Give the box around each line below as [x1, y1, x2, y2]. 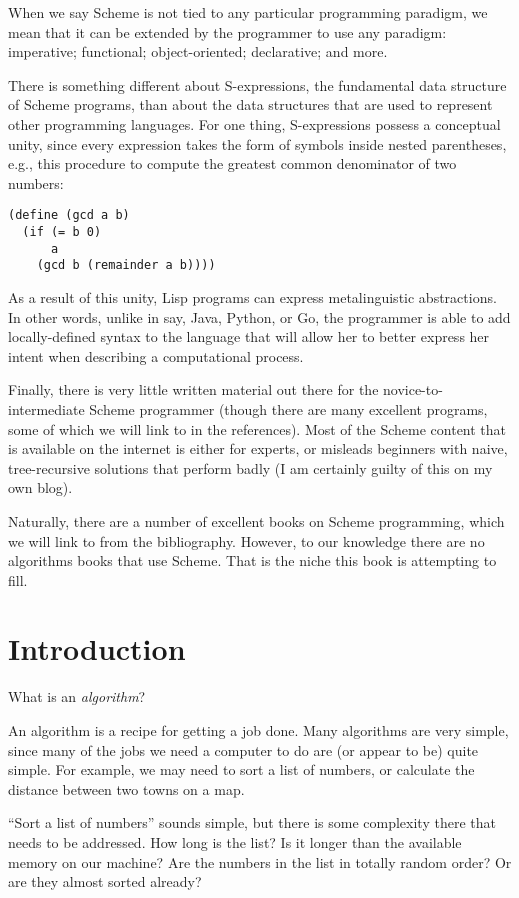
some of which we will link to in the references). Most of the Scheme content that [8, 418, 507, 439]
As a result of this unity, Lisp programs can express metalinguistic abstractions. [8, 286, 497, 307]
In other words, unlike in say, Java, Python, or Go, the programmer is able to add [8, 306, 511, 327]
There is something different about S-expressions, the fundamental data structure [8, 74, 507, 95]
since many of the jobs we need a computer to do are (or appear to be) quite [8, 739, 479, 760]
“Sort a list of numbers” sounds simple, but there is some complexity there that [8, 812, 496, 833]
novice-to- [383, 379, 443, 400]
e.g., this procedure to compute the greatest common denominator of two [8, 153, 457, 174]
